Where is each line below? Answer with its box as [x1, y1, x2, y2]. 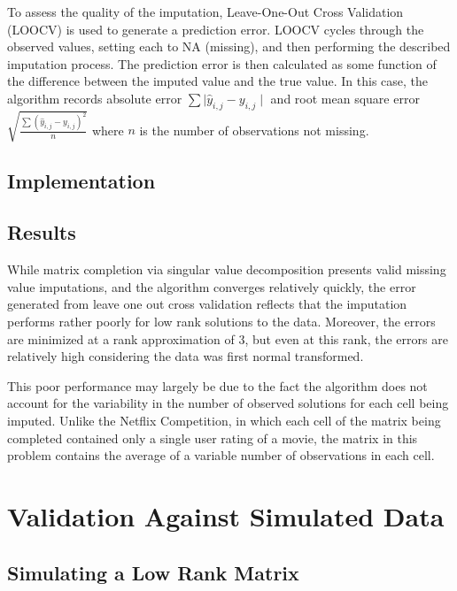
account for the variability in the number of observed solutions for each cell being [7, 394, 449, 412]
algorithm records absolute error [7, 88, 182, 107]
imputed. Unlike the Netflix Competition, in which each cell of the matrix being [7, 411, 441, 430]
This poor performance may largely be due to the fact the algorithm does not [7, 376, 428, 395]
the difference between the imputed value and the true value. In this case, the [7, 72, 429, 90]
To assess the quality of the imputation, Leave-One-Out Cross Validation [7, 3, 404, 20]
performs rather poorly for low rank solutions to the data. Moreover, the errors [7, 312, 436, 331]
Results [7, 219, 76, 246]
